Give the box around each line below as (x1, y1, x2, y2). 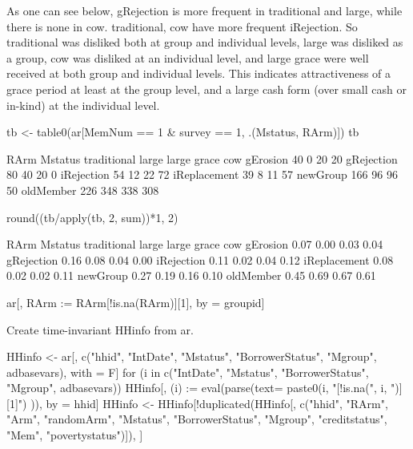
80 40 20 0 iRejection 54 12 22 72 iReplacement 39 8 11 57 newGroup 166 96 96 (6, 166, 398, 183)
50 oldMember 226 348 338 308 (6, 181, 159, 198)
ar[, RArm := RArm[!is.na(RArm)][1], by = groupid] (6, 293, 265, 310)
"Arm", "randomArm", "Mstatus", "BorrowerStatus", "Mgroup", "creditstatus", (6, 411, 387, 427)
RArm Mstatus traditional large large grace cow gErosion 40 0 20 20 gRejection (6, 150, 398, 167)
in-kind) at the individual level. (6, 96, 160, 113)
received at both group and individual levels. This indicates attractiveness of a (6, 65, 391, 82)
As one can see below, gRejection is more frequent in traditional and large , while (6, 2, 403, 18)
